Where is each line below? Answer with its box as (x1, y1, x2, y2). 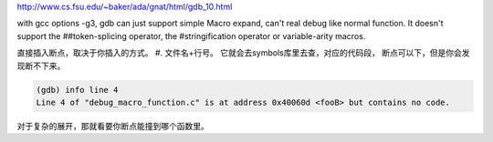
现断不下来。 (16, 60, 66, 71)
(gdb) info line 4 (36, 85, 119, 95)
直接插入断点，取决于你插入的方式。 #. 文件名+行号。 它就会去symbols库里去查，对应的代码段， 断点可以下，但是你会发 (16, 47, 470, 58)
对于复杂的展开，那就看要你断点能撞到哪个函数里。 (16, 120, 209, 131)
